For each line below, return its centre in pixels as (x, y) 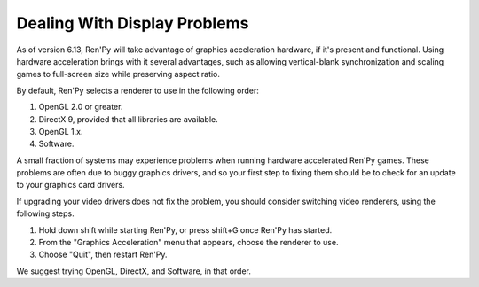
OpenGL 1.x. (61, 131)
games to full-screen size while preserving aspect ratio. (118, 74)
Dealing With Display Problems (133, 23)
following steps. (45, 213)
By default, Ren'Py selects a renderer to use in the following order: (137, 90)
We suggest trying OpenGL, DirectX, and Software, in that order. (134, 271)
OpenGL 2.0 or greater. (81, 107)
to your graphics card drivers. (71, 185)
